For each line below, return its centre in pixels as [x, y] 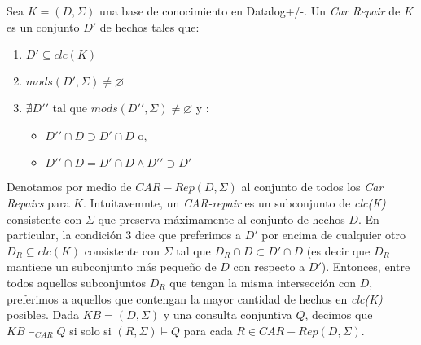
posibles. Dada [43, 314]
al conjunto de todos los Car [312, 187]
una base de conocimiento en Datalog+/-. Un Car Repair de [250, 11]
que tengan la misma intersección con [263, 282]
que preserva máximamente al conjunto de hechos [221, 218]
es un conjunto [43, 26]
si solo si [90, 330]
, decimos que [339, 314]
